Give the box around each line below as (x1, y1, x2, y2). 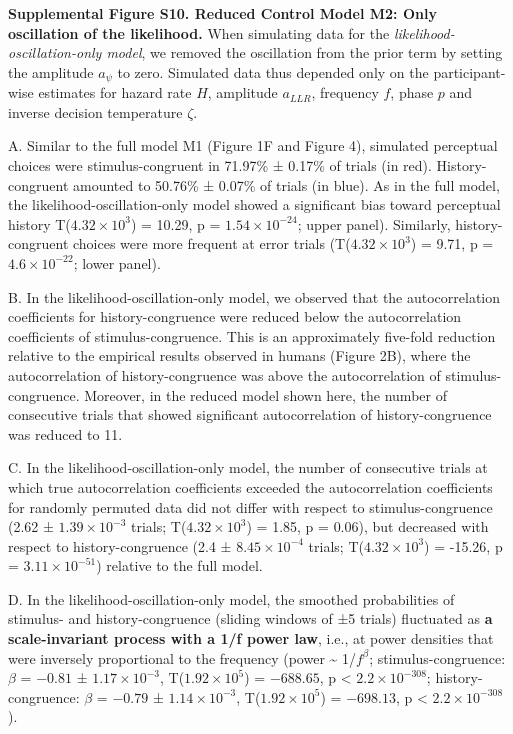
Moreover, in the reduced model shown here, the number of (84, 384, 447, 405)
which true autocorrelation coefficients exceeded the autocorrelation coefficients (8, 476, 493, 497)
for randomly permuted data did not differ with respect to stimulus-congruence (8, 496, 493, 517)
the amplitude (8, 61, 94, 82)
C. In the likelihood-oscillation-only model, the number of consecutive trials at (8, 457, 488, 478)
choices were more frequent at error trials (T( (72, 233, 351, 254)
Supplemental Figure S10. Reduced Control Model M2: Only (8, 3, 437, 23)
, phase (390, 82, 434, 103)
